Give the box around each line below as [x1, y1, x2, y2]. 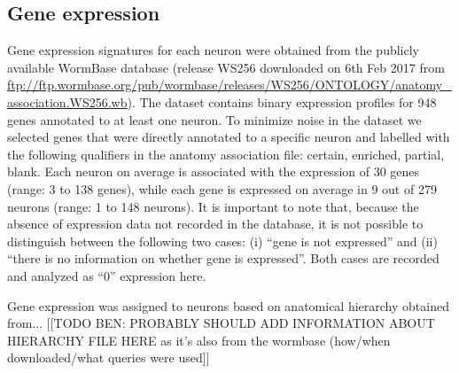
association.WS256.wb [7, 92, 128, 111]
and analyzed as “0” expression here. [7, 266, 206, 284]
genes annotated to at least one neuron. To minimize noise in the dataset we [7, 110, 422, 128]
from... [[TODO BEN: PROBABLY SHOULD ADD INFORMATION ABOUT [7, 314, 435, 332]
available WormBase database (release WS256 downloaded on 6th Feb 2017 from [7, 58, 445, 76]
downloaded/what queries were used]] [7, 348, 210, 367]
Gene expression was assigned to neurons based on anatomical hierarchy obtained [7, 296, 449, 315]
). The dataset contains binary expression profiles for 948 [127, 92, 437, 111]
